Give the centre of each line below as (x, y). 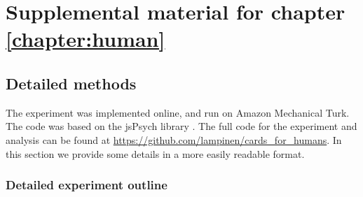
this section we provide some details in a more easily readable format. (155, 153)
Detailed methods (71, 83)
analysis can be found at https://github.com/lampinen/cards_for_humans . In (174, 139)
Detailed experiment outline (87, 185)
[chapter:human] (85, 39)
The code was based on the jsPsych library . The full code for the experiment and (181, 126)
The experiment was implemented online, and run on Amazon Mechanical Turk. (178, 112)
